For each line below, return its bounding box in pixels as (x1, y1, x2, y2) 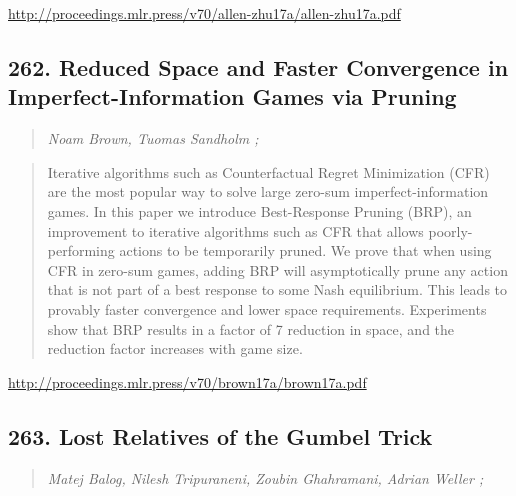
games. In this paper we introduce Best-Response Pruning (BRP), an (47, 200, 472, 221)
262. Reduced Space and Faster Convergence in (8, 51, 509, 82)
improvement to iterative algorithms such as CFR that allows (47, 220, 424, 241)
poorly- (428, 220, 473, 241)
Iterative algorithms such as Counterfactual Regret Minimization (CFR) (47, 161, 490, 182)
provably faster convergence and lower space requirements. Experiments (47, 298, 487, 319)
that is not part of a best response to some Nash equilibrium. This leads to (47, 279, 508, 300)
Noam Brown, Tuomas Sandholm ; (47, 128, 259, 149)
